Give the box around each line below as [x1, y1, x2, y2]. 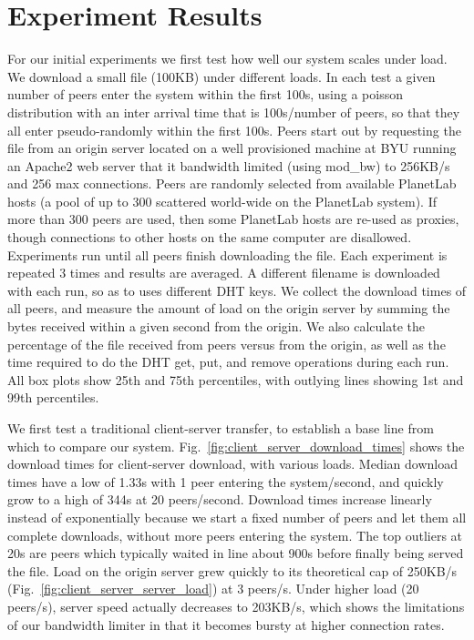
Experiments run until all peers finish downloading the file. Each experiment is [7, 245, 448, 264]
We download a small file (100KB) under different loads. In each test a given [7, 66, 436, 86]
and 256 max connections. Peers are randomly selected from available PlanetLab [7, 174, 457, 193]
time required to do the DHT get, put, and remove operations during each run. [7, 352, 449, 371]
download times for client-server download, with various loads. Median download [7, 454, 458, 473]
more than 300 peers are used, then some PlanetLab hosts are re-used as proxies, [7, 209, 459, 229]
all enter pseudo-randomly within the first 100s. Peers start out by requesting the [7, 120, 461, 139]
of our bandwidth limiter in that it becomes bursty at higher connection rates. [7, 615, 445, 634]
